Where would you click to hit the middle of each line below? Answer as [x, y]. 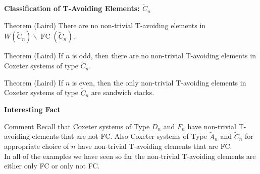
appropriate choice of [37, 146]
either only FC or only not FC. [52, 166]
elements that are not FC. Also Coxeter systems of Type [119, 136]
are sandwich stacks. [123, 92]
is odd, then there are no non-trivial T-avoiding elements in [164, 56]
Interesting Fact [32, 109]
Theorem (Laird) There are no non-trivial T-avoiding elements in [105, 25]
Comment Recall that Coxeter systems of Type [77, 126]
